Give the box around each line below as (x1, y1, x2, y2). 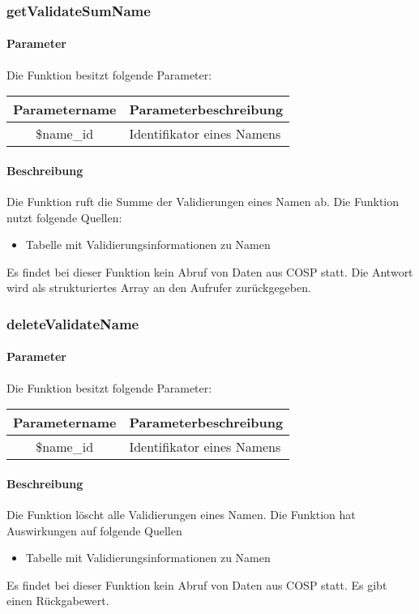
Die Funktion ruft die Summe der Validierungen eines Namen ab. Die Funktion (6, 193, 400, 210)
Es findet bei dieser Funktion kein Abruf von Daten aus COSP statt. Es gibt (6, 576, 387, 593)
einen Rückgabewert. (6, 592, 109, 609)
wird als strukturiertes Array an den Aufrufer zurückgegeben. (6, 279, 311, 296)
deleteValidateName (6, 313, 139, 333)
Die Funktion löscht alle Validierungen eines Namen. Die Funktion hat (6, 506, 356, 523)
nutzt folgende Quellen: (6, 208, 122, 225)
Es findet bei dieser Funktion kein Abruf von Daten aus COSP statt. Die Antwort (6, 263, 413, 280)
